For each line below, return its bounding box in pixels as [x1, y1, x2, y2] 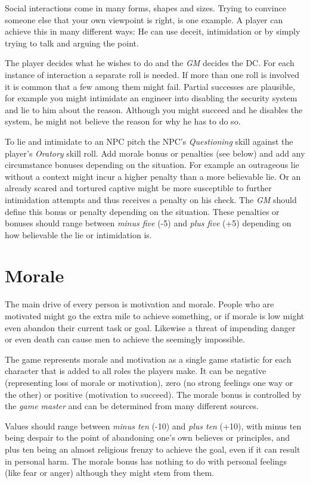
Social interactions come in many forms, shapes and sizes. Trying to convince [5, 2, 286, 14]
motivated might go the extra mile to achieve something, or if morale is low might [5, 310, 305, 322]
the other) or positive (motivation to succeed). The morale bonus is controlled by [5, 388, 302, 400]
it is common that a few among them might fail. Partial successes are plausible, [5, 80, 295, 92]
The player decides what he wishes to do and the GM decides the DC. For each [5, 57, 294, 69]
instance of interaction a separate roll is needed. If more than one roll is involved [5, 68, 299, 80]
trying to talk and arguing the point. [5, 36, 139, 49]
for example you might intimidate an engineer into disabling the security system [5, 92, 297, 104]
